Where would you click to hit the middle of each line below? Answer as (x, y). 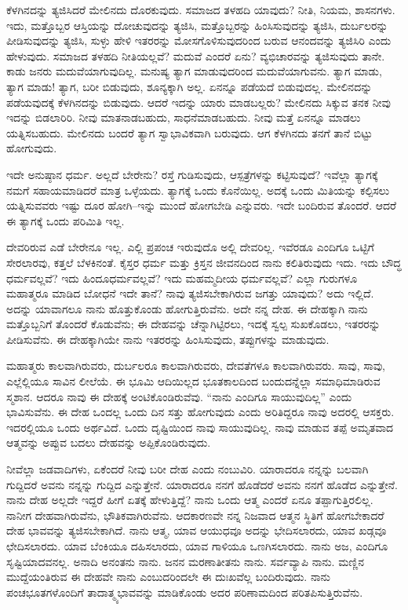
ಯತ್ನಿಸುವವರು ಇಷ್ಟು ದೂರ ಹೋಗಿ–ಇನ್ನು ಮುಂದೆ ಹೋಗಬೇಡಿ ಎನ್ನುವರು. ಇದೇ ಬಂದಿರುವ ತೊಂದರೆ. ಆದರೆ (201, 205)
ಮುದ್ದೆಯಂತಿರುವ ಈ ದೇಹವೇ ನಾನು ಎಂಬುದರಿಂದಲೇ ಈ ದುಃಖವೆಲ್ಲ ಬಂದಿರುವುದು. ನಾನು (168, 577)
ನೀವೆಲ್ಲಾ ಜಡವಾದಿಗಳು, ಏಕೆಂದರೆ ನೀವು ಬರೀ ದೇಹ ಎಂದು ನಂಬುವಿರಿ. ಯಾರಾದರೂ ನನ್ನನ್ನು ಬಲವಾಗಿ (188, 469)
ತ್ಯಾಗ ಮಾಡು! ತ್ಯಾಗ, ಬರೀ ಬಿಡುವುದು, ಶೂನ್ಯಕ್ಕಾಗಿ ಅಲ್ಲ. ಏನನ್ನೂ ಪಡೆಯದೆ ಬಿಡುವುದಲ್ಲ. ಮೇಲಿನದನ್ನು (189, 86)
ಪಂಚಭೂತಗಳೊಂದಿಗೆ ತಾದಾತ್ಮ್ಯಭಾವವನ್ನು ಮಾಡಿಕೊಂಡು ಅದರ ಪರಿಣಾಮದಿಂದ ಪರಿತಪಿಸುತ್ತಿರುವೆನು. (185, 592)
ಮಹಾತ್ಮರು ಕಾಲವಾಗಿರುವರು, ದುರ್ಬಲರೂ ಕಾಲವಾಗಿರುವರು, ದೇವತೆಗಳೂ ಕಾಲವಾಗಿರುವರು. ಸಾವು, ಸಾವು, (196, 365)
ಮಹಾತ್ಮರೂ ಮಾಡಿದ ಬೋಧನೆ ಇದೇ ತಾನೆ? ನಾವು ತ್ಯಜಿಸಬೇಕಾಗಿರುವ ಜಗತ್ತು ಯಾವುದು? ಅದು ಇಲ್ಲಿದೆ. (190, 293)
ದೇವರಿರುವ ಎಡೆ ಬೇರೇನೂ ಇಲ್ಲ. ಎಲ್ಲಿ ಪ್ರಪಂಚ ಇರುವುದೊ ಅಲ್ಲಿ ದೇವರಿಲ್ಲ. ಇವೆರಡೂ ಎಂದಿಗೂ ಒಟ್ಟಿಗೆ (190, 247)
